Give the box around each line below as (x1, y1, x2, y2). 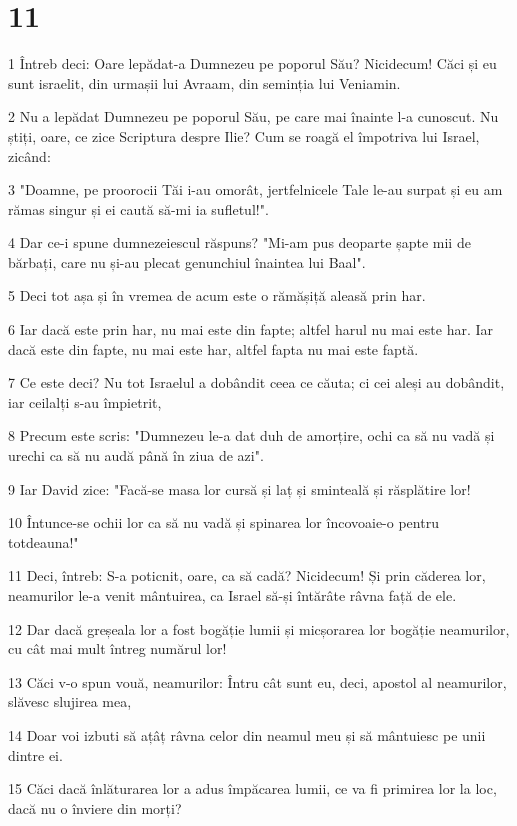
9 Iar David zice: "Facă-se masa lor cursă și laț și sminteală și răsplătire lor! (8, 478, 471, 499)
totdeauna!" (8, 531, 79, 552)
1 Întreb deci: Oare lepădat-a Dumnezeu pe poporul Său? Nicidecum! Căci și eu (8, 53, 497, 74)
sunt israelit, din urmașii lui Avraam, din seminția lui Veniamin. (8, 72, 401, 93)
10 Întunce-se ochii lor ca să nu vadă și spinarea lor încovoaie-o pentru (8, 512, 439, 533)
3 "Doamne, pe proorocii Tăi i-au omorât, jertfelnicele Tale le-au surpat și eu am (8, 179, 503, 200)
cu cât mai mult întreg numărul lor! (8, 638, 227, 659)
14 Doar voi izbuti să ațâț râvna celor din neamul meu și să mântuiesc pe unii (8, 724, 486, 745)
